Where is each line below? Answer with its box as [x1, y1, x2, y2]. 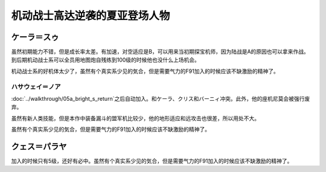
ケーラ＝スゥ [11, 32, 59, 42]
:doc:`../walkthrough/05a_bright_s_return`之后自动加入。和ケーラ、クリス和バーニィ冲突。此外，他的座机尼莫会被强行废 [11, 95, 310, 102]
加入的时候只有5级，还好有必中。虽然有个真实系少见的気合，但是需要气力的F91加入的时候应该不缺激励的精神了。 [11, 158, 293, 165]
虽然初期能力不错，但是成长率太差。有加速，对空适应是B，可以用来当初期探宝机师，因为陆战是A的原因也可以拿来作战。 [11, 48, 309, 56]
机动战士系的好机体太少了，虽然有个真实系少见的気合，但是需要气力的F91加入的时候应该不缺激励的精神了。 [11, 67, 279, 75]
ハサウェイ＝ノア [11, 82, 61, 91]
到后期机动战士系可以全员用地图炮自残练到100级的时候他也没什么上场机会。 [11, 56, 200, 63]
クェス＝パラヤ [11, 141, 67, 151]
